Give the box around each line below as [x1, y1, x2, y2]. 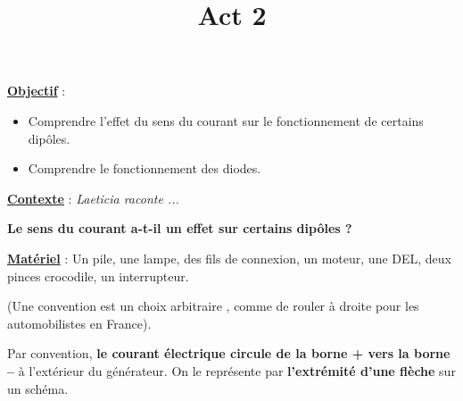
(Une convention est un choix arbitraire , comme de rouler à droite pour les [7, 297, 419, 315]
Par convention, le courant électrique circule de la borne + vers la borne [7, 344, 451, 363]
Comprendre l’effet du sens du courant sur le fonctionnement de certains [28, 111, 424, 129]
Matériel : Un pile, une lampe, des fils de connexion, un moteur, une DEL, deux [7, 248, 451, 267]
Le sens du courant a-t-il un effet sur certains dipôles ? [7, 219, 352, 238]
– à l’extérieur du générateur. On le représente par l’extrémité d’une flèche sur [7, 361, 456, 380]
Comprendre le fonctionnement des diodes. [28, 159, 261, 178]
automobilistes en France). [7, 313, 152, 332]
